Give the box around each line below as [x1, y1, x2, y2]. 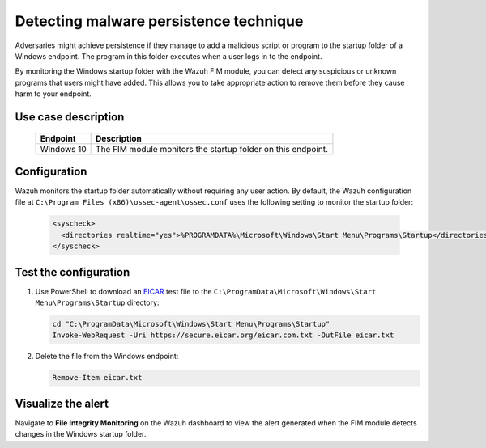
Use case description [15, 110, 125, 124]
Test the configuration [15, 265, 130, 279]
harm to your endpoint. [15, 89, 92, 99]
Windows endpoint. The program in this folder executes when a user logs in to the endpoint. [15, 51, 322, 61]
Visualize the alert [15, 396, 109, 410]
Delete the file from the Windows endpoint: [35, 352, 179, 361]
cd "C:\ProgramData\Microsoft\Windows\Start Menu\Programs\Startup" [52, 319, 330, 329]
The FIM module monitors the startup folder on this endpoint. [96, 143, 328, 154]
